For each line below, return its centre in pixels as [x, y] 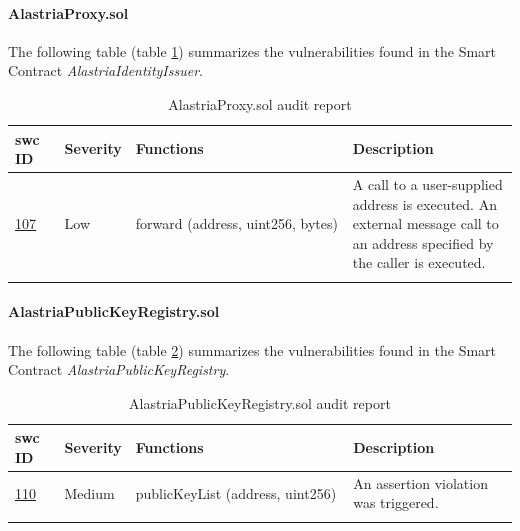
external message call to [425, 223]
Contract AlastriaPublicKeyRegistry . [119, 369]
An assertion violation [420, 482]
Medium [89, 492]
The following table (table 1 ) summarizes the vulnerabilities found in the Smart [252, 50]
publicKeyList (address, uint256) [236, 492]
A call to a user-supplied [427, 184]
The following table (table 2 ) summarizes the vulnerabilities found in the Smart [252, 349]
